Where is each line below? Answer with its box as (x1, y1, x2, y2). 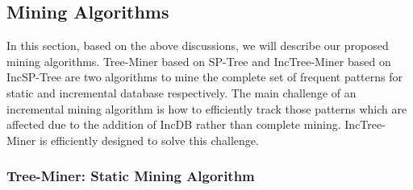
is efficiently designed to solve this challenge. (39, 131, 259, 148)
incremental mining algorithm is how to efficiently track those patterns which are (6, 100, 407, 117)
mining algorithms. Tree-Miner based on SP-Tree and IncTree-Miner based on (6, 52, 391, 69)
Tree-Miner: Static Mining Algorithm (6, 166, 255, 186)
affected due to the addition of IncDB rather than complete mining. (6, 116, 341, 133)
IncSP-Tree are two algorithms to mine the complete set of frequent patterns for (6, 68, 403, 85)
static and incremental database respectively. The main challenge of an (6, 84, 357, 101)
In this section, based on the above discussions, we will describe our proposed (6, 37, 389, 54)
